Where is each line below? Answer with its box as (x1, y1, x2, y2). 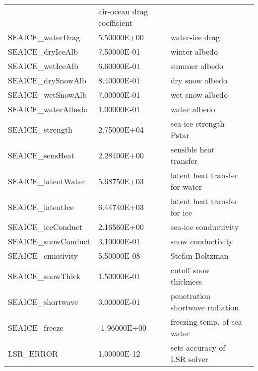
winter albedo (170, 46, 218, 57)
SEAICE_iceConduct (8, 221, 83, 232)
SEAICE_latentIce (8, 201, 74, 213)
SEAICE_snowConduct (8, 235, 90, 247)
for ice (170, 207, 192, 218)
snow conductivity (170, 235, 234, 247)
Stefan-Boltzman (170, 250, 229, 261)
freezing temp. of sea (170, 316, 242, 327)
